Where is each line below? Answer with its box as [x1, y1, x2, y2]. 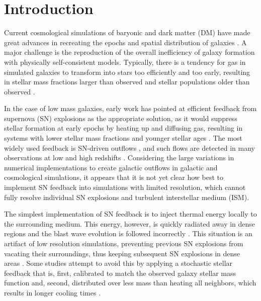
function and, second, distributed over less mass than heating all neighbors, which [4, 277, 256, 288]
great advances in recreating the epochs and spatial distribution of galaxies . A [4, 37, 247, 47]
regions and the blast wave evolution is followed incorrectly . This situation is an [4, 228, 252, 239]
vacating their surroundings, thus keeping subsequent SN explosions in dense [4, 248, 240, 258]
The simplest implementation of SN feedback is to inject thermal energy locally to [4, 209, 257, 219]
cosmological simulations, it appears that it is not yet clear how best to [4, 172, 224, 182]
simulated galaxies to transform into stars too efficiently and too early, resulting [4, 66, 250, 77]
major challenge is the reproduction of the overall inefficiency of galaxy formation [4, 47, 255, 57]
